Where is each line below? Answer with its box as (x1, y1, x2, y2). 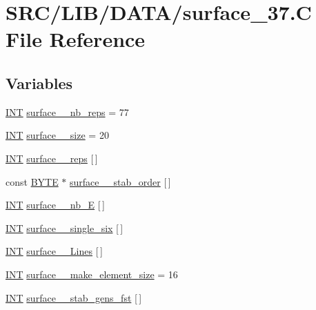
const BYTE (6, 174, 59, 188)
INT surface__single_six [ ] (6, 220, 124, 235)
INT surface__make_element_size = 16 (6, 267, 178, 281)
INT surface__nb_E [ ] (6, 197, 105, 212)
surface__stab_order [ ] (70, 174, 171, 188)
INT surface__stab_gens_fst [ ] (6, 290, 142, 304)
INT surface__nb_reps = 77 (6, 104, 129, 119)
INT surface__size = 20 (6, 128, 109, 142)
